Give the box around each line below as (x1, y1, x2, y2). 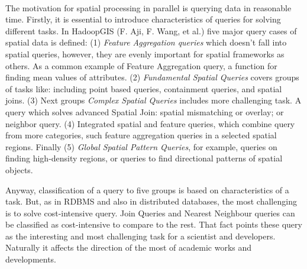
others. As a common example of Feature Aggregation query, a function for (5, 59, 277, 72)
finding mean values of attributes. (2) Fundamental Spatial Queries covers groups (5, 71, 299, 83)
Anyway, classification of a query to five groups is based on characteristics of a (5, 183, 289, 196)
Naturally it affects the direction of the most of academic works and (5, 241, 252, 254)
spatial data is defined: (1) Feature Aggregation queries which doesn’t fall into (5, 36, 287, 48)
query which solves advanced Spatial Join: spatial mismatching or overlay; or (5, 105, 284, 118)
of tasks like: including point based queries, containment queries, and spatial (5, 82, 282, 95)
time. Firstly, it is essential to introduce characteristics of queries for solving (5, 13, 281, 25)
